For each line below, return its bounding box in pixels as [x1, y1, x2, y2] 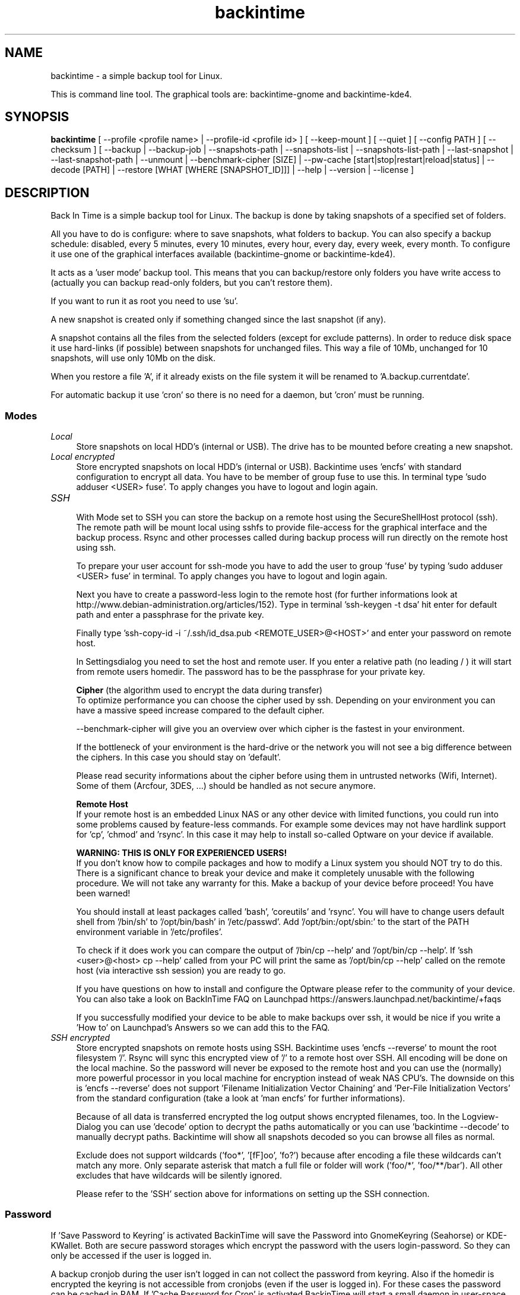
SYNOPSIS [5, 109, 69, 125]
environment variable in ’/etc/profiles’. [76, 927, 223, 937]
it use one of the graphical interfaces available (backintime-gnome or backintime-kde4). [50, 249, 395, 260]
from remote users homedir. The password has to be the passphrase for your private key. [76, 667, 426, 677]
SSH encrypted [50, 1032, 110, 1043]
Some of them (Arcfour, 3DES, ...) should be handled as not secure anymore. [76, 781, 376, 791]
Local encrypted [50, 451, 115, 462]
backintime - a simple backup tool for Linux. [50, 70, 223, 81]
